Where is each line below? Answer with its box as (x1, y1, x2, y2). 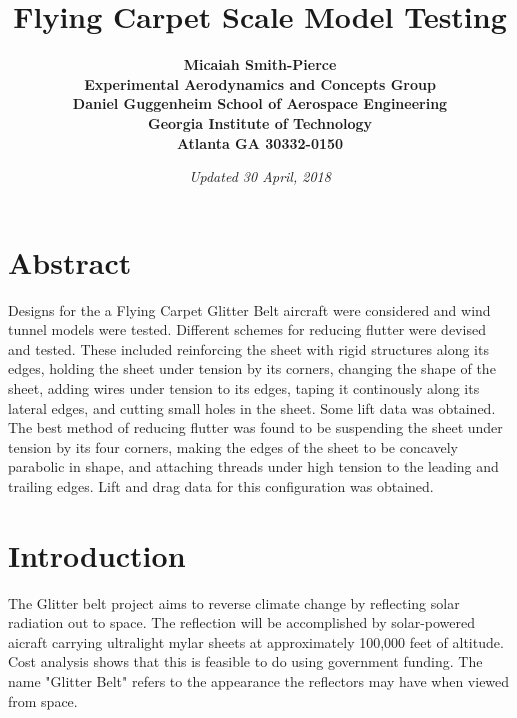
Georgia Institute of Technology (147, 112, 373, 133)
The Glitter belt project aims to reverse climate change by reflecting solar (8, 592, 460, 613)
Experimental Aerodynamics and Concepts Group (84, 73, 436, 94)
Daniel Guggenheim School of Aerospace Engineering (72, 93, 448, 114)
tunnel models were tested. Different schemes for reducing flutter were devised (8, 319, 486, 340)
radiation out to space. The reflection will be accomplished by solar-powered (8, 612, 476, 633)
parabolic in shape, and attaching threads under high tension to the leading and (8, 456, 499, 477)
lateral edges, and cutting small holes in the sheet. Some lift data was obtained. (8, 397, 496, 418)
